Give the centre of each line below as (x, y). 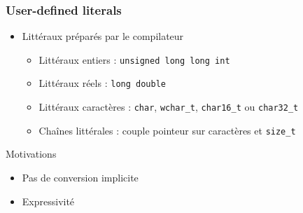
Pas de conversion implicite (80, 178)
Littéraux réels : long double (102, 83)
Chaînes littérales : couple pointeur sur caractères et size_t (167, 130)
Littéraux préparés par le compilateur (103, 36)
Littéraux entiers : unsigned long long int (134, 59)
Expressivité (48, 201)
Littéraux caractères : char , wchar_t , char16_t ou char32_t (169, 107)
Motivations (31, 154)
